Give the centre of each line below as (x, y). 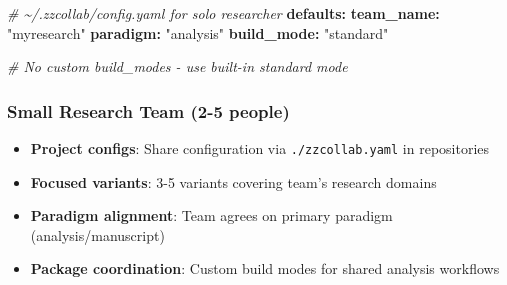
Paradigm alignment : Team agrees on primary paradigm (211, 215)
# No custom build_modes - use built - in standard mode (177, 66)
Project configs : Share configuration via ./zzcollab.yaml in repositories (260, 148)
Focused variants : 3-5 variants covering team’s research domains (233, 181)
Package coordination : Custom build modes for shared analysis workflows (265, 268)
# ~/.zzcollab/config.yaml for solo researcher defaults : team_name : (223, 13)
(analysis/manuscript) (97, 234)
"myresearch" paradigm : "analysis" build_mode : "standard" (198, 32)
